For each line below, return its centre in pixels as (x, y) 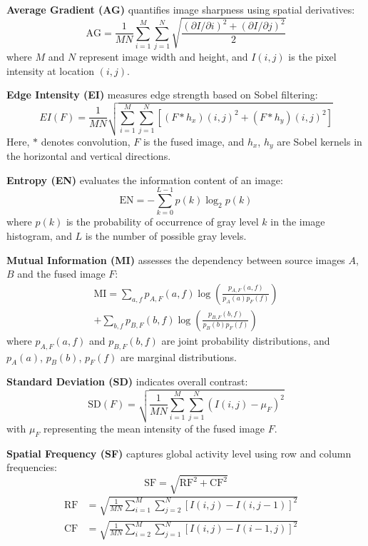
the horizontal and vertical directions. (89, 156)
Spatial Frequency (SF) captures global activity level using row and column (179, 453)
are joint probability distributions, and (246, 340)
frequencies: (32, 467)
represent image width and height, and (163, 57)
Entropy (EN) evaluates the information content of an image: (145, 180)
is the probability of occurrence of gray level (162, 222)
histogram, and (39, 235)
